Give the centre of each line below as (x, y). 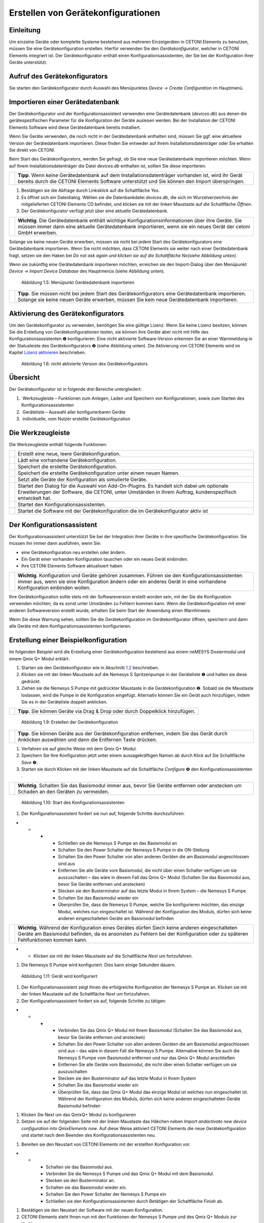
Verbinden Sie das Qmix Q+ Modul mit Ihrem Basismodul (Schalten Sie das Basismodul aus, (150, 1030)
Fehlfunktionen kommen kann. (53, 940)
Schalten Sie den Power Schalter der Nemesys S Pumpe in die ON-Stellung (134, 850)
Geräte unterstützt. (28, 62)
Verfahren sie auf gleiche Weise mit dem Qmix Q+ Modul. (79, 748)
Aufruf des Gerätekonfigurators (58, 77)
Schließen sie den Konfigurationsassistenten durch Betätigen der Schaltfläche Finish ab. (134, 1201)
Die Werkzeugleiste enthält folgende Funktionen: (58, 444)
